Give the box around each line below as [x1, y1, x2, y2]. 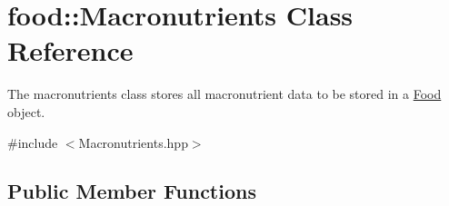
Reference [7, 32, 134, 69]
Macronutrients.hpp [78, 132, 188, 152]
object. [7, 102, 45, 121]
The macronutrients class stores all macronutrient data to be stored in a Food [7, 84, 442, 103]
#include [7, 132, 58, 152]
